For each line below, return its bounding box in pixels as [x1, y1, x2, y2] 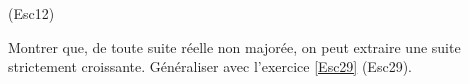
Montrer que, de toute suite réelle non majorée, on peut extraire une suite [8, 36, 461, 57]
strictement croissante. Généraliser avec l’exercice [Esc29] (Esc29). [8, 56, 412, 77]
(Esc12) [8, 3, 55, 23]
